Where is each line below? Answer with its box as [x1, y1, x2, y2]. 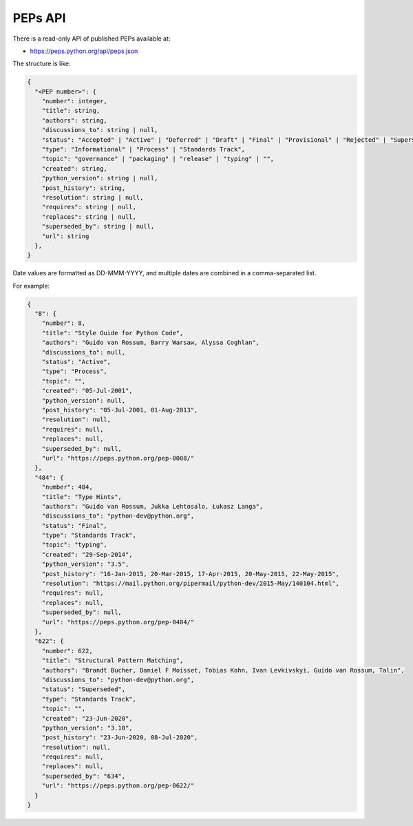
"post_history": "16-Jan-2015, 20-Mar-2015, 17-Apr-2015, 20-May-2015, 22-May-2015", [41, 570, 340, 578]
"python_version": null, [41, 396, 126, 404]
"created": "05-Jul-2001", [41, 387, 134, 395]
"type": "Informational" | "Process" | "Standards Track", [41, 145, 246, 153]
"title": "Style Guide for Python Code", [41, 329, 184, 337]
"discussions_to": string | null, [41, 126, 158, 134]
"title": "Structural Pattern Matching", [41, 657, 184, 664]
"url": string [41, 232, 89, 240]
